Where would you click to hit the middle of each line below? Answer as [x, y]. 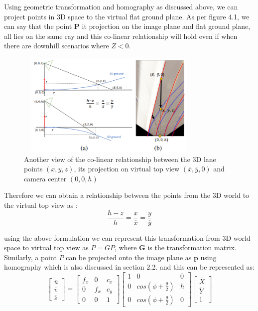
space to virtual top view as [46, 247]
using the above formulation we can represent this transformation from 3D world [127, 237]
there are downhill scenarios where [57, 46]
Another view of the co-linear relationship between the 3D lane [120, 159]
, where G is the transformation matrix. [176, 247]
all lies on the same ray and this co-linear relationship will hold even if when [121, 36]
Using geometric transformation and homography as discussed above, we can [121, 6]
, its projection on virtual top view [127, 169]
